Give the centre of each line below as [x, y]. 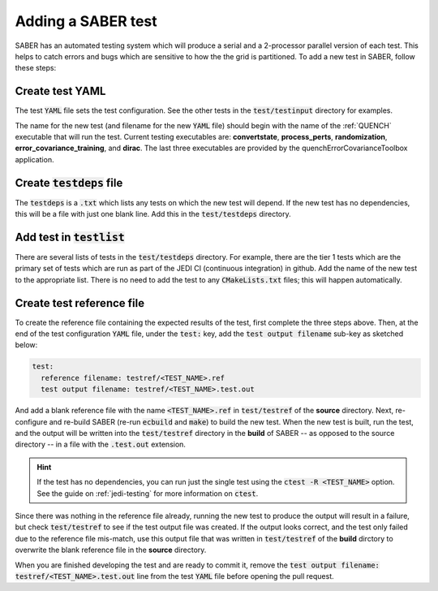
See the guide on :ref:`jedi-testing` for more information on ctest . [148, 493]
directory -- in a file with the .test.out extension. [101, 444]
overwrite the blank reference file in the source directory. [111, 550]
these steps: [36, 68]
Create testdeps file [69, 183]
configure [31, 421]
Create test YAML [60, 91]
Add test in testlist [70, 237]
